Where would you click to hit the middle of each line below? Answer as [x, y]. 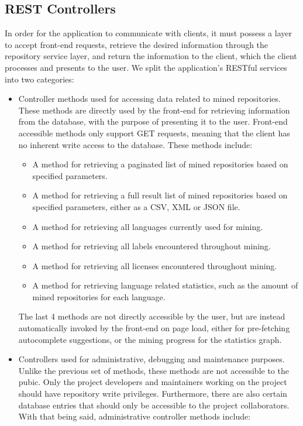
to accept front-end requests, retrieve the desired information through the [137, 44]
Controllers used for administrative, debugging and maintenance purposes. [151, 359]
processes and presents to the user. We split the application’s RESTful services [146, 67]
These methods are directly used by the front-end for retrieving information [154, 110]
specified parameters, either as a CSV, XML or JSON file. [136, 206]
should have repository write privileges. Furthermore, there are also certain [153, 394]
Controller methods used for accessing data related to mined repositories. [149, 99]
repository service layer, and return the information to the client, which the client [151, 56]
